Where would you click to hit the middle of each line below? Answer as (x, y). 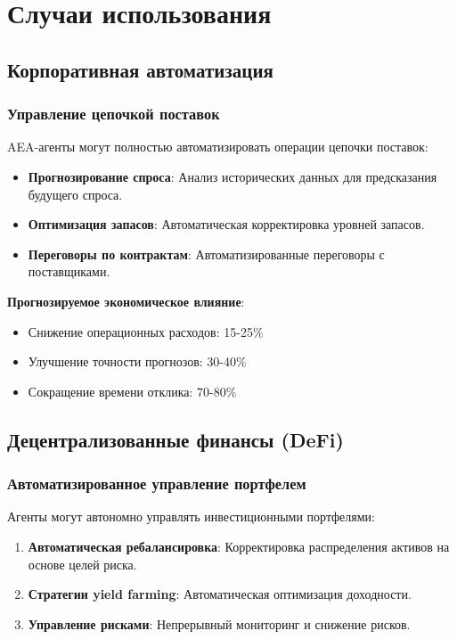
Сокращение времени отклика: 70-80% (132, 391)
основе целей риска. (82, 564)
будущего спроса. (75, 194)
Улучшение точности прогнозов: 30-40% (137, 361)
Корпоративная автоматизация (140, 69)
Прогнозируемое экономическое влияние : (126, 301)
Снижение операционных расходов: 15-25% (146, 331)
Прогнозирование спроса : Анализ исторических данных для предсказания (233, 176)
